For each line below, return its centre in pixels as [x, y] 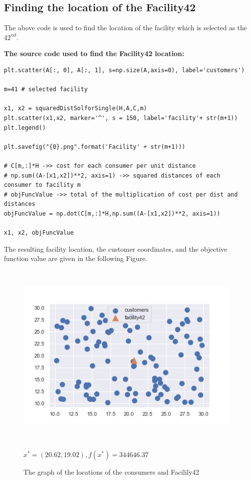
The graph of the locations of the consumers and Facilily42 [111, 472]
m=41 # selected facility [46, 90]
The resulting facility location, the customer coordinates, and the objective [116, 249]
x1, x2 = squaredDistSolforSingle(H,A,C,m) [76, 109]
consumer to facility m [42, 185]
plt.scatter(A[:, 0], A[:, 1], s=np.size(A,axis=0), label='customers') [124, 70]
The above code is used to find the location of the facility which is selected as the [125, 28]
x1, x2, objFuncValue [39, 233]
